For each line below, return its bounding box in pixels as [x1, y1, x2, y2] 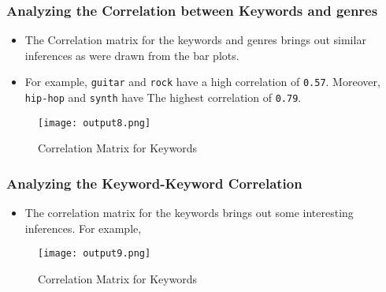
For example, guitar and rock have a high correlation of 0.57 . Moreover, [24, 73, 380, 90]
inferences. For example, [24, 219, 142, 236]
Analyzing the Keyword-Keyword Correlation [6, 173, 302, 193]
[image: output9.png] [38, 248, 151, 260]
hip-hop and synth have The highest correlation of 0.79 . [24, 89, 302, 106]
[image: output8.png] [38, 117, 151, 129]
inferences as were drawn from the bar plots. [24, 47, 239, 63]
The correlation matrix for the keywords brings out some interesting [24, 204, 354, 221]
